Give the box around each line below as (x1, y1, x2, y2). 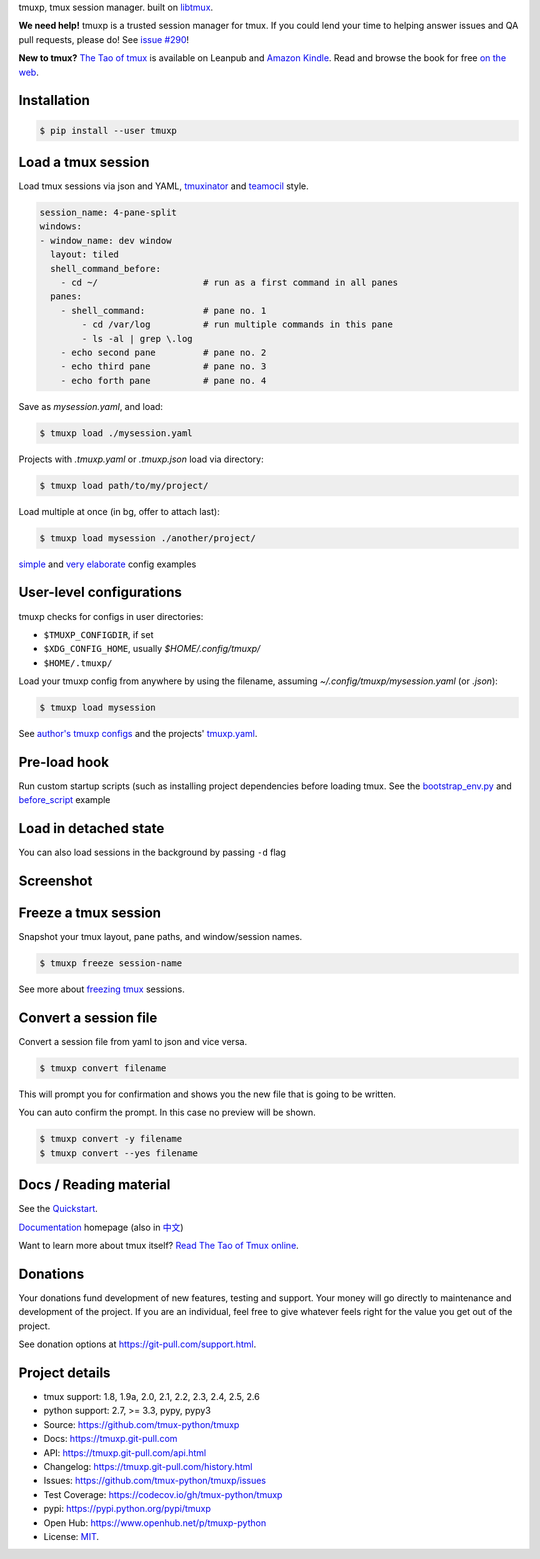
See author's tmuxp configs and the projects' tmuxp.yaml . (18, 728, 258, 740)
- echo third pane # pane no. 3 (60, 361, 267, 372)
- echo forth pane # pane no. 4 (60, 375, 267, 386)
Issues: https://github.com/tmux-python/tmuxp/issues (43, 1475, 267, 1487)
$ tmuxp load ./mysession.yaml (39, 427, 194, 439)
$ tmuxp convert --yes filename (39, 1147, 199, 1159)
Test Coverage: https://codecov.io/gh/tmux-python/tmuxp (43, 1488, 283, 1500)
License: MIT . (43, 1530, 100, 1542)
